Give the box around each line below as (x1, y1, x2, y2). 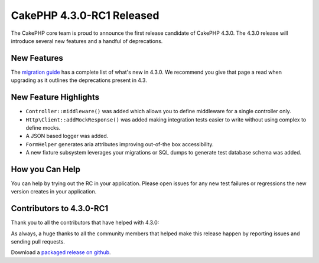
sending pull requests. (11, 238, 65, 245)
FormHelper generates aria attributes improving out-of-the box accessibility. (25, 140, 214, 147)
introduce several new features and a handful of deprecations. (11, 37, 163, 44)
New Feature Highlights (11, 92, 100, 103)
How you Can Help (11, 164, 81, 174)
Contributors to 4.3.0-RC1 (11, 203, 109, 213)
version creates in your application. (11, 188, 97, 195)
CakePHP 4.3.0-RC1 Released (11, 9, 159, 22)
